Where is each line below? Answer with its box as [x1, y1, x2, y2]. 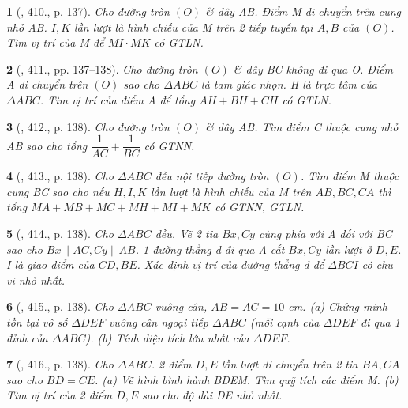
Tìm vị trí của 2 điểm [6, 387, 113, 403]
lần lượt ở [325, 240, 372, 257]
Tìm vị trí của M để [6, 34, 104, 51]
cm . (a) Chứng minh [288, 298, 387, 315]
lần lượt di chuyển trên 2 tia [221, 356, 358, 372]
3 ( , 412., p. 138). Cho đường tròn [6, 118, 170, 134]
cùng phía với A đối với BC [258, 225, 392, 241]
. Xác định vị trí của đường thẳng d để [137, 256, 324, 273]
